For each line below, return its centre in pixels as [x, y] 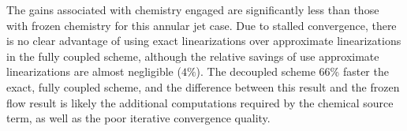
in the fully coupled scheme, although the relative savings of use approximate [193, 56]
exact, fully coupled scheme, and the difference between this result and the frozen [203, 86]
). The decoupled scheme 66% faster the [292, 71]
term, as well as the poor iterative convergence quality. [138, 118]
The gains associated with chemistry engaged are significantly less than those [193, 9]
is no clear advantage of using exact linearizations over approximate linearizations [204, 41]
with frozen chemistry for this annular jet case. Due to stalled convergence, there [202, 25]
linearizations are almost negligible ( [94, 71]
